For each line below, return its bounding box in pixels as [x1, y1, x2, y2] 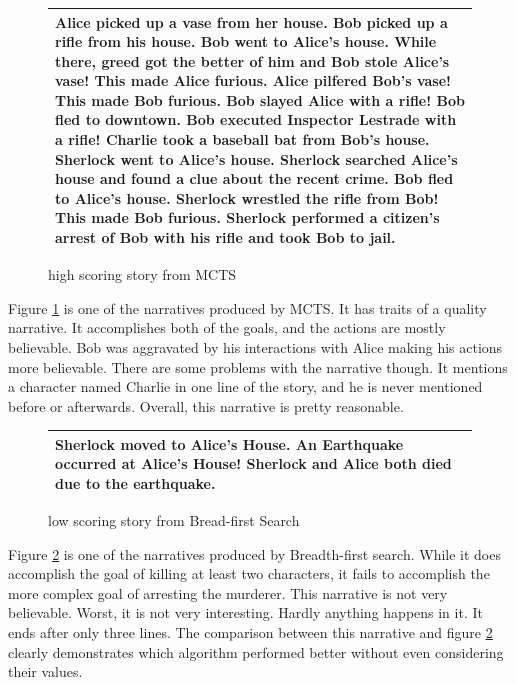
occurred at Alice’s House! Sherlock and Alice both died [55, 453, 452, 474]
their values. [8, 661, 83, 682]
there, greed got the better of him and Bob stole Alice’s [55, 50, 450, 71]
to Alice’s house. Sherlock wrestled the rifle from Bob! [55, 187, 439, 208]
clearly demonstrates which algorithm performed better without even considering [8, 641, 504, 662]
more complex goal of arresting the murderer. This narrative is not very [8, 582, 448, 603]
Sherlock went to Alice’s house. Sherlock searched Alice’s [55, 148, 458, 169]
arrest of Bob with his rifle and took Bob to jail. [55, 227, 396, 248]
